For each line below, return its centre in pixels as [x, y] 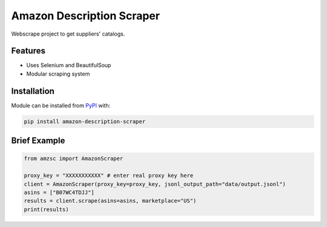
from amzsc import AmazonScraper [74, 159]
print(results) [46, 209]
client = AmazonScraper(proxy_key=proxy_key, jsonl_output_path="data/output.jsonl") [155, 184]
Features [28, 51]
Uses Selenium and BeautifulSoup [69, 65]
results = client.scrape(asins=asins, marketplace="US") [110, 201]
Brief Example [38, 141]
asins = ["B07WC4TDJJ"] [59, 192]
